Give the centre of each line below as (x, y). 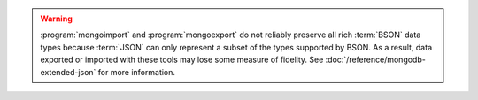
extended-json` (68, 72)
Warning (56, 19)
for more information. (137, 72)
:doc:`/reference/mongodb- (376, 60)
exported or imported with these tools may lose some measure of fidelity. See (182, 60)
